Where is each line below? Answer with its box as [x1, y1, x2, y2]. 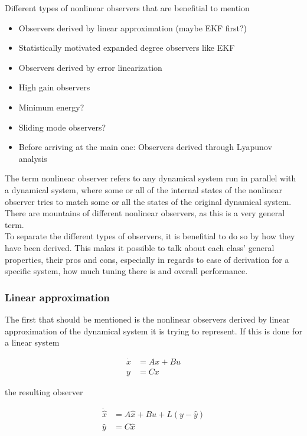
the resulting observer [5, 385, 83, 398]
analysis [18, 152, 47, 164]
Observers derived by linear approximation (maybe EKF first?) [18, 21, 247, 34]
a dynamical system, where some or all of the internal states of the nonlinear [5, 183, 282, 196]
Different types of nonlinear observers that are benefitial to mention [5, 2, 250, 14]
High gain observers [18, 81, 90, 93]
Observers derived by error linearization [18, 61, 162, 73]
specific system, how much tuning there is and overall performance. [5, 265, 248, 277]
